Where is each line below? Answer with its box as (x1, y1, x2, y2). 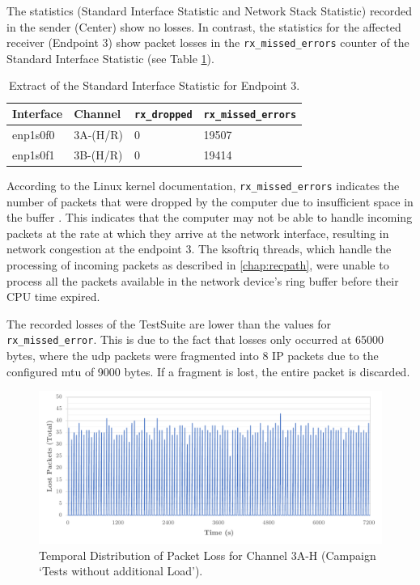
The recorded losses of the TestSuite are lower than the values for (6, 315, 332, 332)
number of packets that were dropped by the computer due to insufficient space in (6, 193, 414, 210)
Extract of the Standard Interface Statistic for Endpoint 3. (8, 77, 300, 94)
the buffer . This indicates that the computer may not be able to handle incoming (6, 209, 413, 226)
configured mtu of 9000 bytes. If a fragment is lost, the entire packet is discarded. (6, 362, 410, 379)
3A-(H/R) (74, 125, 124, 142)
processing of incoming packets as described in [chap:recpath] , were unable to (6, 256, 389, 273)
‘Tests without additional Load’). (39, 562, 203, 579)
